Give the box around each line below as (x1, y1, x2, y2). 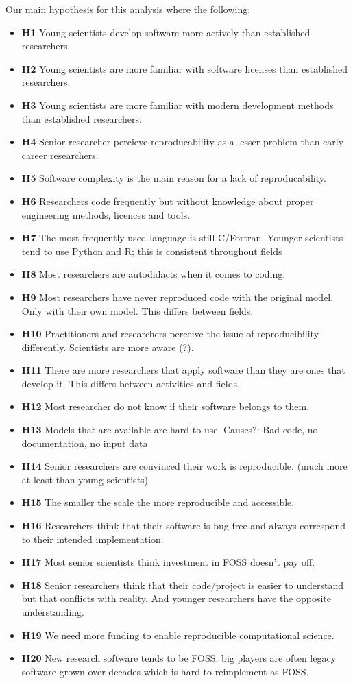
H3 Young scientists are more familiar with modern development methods (21, 97, 334, 112)
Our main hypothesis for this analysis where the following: (5, 2, 251, 16)
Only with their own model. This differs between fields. (21, 303, 254, 317)
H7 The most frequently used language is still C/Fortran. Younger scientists (21, 230, 343, 245)
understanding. (21, 605, 84, 619)
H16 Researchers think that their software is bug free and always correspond (21, 518, 345, 533)
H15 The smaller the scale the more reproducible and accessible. (21, 495, 295, 510)
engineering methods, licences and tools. (21, 207, 191, 221)
